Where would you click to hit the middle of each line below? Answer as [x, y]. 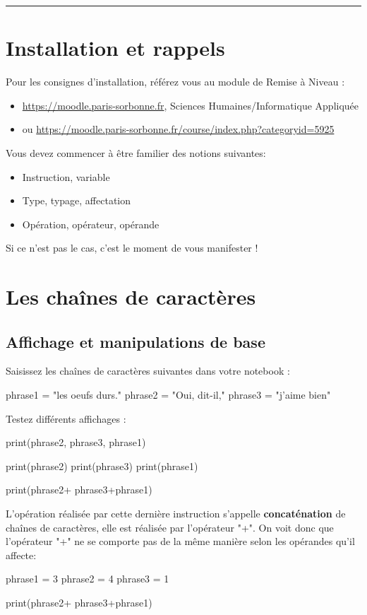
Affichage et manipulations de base [136, 341]
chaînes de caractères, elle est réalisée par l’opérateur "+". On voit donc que [170, 527]
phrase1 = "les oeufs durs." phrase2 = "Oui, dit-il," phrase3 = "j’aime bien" [168, 395]
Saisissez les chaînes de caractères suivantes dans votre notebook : [148, 371]
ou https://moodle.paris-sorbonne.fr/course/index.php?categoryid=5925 [178, 129]
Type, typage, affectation [77, 200]
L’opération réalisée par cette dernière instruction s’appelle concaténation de [176, 514]
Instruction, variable [66, 176]
